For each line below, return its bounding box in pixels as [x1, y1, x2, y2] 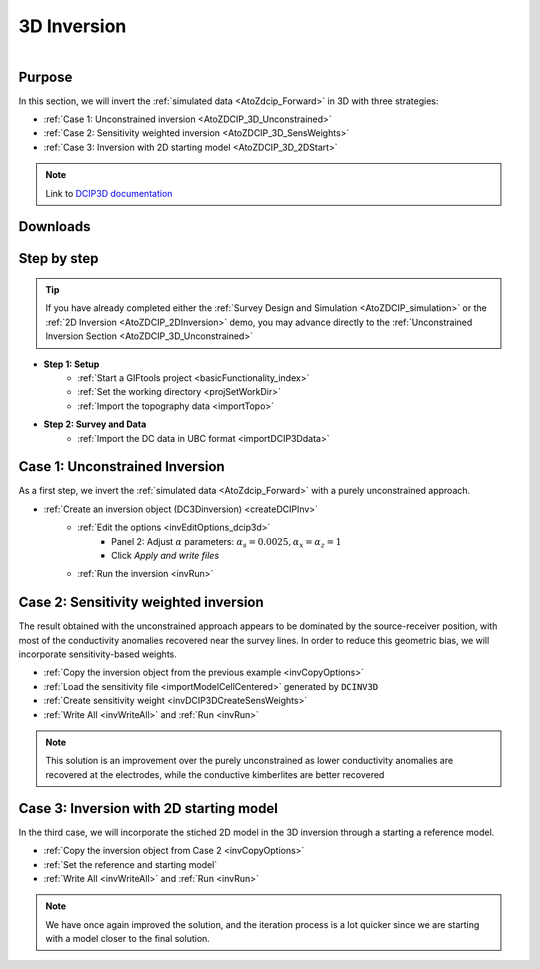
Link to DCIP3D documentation [45, 187, 173, 199]
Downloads [18, 218, 91, 235]
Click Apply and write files [111, 550, 220, 561]
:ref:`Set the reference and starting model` [43, 858, 218, 870]
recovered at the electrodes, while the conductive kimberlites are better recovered [45, 768, 385, 780]
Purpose [18, 68, 73, 85]
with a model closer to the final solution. [45, 933, 210, 945]
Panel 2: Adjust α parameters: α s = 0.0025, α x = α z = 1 [111, 535, 342, 550]
